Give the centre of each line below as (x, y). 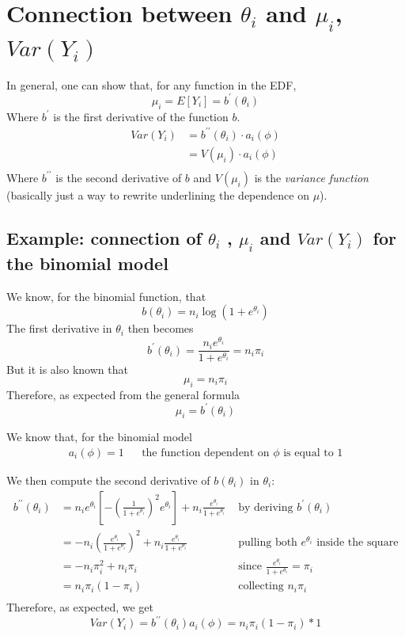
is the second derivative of (119, 177)
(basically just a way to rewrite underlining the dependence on (158, 194)
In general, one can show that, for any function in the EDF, (151, 84)
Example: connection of (104, 237)
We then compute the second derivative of (108, 480)
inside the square (358, 543)
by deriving (266, 507)
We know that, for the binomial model (99, 437)
